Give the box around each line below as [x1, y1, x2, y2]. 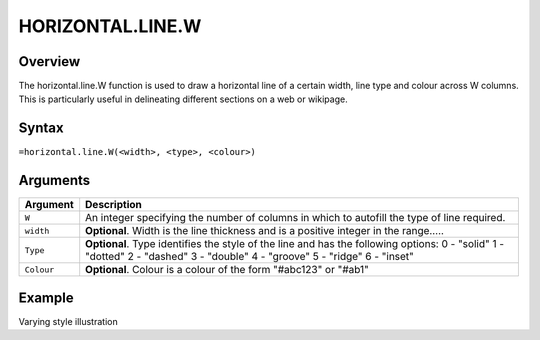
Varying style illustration [18, 315, 119, 327]
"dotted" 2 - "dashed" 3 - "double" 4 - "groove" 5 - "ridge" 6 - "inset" [85, 250, 415, 264]
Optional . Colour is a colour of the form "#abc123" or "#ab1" [85, 263, 369, 277]
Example [18, 289, 74, 306]
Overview [18, 53, 81, 70]
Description [85, 198, 142, 212]
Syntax [18, 120, 64, 137]
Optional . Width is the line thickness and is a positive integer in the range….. [85, 224, 445, 238]
